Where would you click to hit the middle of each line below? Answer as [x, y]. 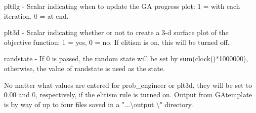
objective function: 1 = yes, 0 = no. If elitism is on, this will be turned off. [117, 42]
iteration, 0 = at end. [36, 16]
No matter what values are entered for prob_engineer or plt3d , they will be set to [128, 85]
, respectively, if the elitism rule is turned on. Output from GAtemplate [144, 94]
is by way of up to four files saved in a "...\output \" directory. [99, 104]
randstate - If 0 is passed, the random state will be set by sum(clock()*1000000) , [126, 58]
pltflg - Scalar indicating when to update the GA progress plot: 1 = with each [122, 6]
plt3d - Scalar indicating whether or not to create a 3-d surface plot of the [116, 32]
